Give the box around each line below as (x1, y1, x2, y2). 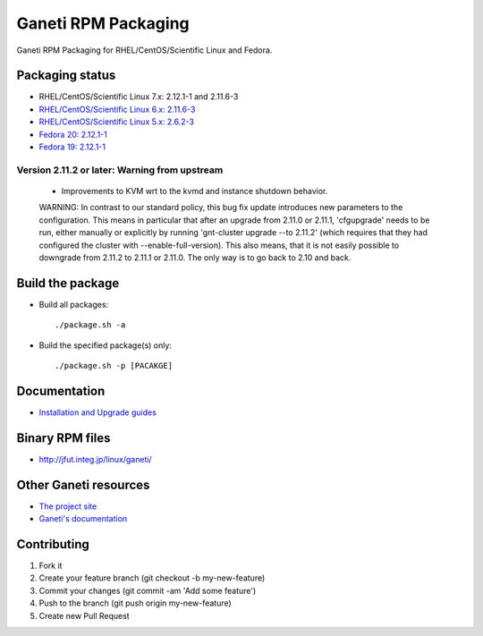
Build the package (16, 276, 120, 291)
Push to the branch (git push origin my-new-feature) (38, 598, 232, 608)
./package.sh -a (55, 320, 126, 330)
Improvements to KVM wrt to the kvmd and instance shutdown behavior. (61, 185, 328, 196)
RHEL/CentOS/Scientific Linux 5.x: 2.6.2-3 (38, 116, 194, 127)
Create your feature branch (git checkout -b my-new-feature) (38, 572, 266, 583)
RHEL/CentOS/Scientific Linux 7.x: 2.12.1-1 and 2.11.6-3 (38, 91, 239, 102)
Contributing (16, 537, 89, 552)
